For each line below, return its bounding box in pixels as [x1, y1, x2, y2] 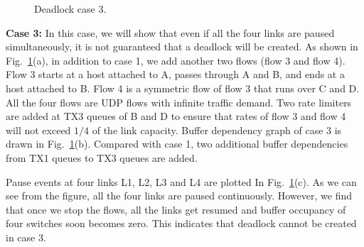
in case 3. [6, 229, 46, 244]
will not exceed [6, 122, 71, 137]
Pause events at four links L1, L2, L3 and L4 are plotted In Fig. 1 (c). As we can [6, 174, 357, 189]
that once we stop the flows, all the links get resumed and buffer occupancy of [6, 202, 346, 216]
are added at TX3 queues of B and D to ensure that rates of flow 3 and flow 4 [6, 109, 346, 123]
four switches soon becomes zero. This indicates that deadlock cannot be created [6, 216, 357, 231]
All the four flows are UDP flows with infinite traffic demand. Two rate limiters [6, 94, 352, 109]
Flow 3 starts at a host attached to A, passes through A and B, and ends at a [6, 67, 345, 82]
